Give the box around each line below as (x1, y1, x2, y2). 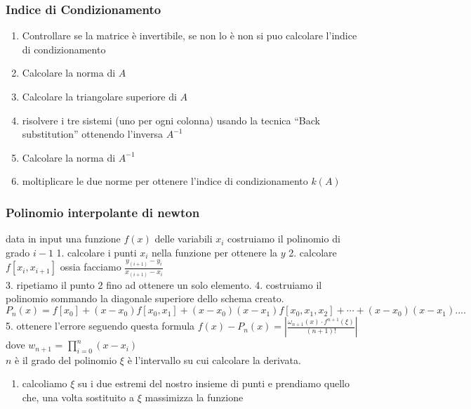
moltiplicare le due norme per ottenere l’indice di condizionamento (22, 174, 308, 188)
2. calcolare (288, 245, 337, 259)
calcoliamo (22, 376, 67, 391)
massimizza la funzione (145, 390, 244, 405)
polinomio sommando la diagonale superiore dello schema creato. (6, 291, 284, 306)
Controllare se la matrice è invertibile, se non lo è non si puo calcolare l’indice (22, 28, 357, 43)
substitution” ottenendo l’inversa (22, 126, 163, 141)
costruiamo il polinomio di (227, 231, 340, 246)
